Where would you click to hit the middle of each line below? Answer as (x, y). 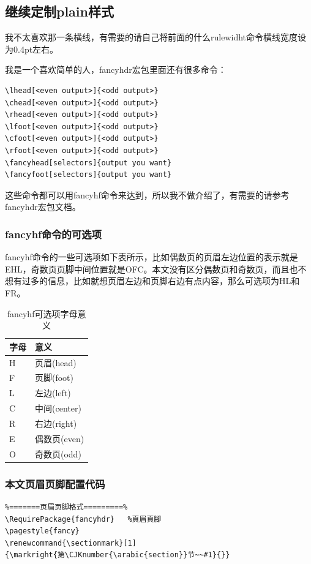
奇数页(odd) (58, 453)
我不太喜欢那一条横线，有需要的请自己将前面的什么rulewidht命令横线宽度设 (155, 37)
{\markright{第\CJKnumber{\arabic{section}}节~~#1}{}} (118, 555)
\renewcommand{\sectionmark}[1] (71, 543)
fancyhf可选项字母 (42, 313)
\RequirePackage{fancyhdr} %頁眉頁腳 (83, 519)
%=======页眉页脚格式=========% (66, 507)
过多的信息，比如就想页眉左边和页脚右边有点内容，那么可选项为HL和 (161, 281)
